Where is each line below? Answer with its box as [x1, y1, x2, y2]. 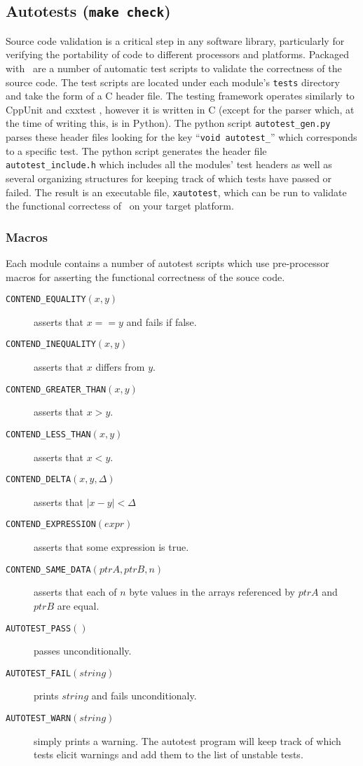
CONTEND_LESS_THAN [6, 429, 91, 439]
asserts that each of [34, 584, 117, 599]
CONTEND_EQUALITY [6, 294, 86, 305]
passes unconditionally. [34, 643, 132, 658]
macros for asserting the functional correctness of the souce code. [6, 269, 285, 284]
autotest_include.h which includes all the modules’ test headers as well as [6, 157, 332, 172]
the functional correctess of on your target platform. [6, 198, 234, 213]
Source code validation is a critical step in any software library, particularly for [6, 33, 345, 48]
